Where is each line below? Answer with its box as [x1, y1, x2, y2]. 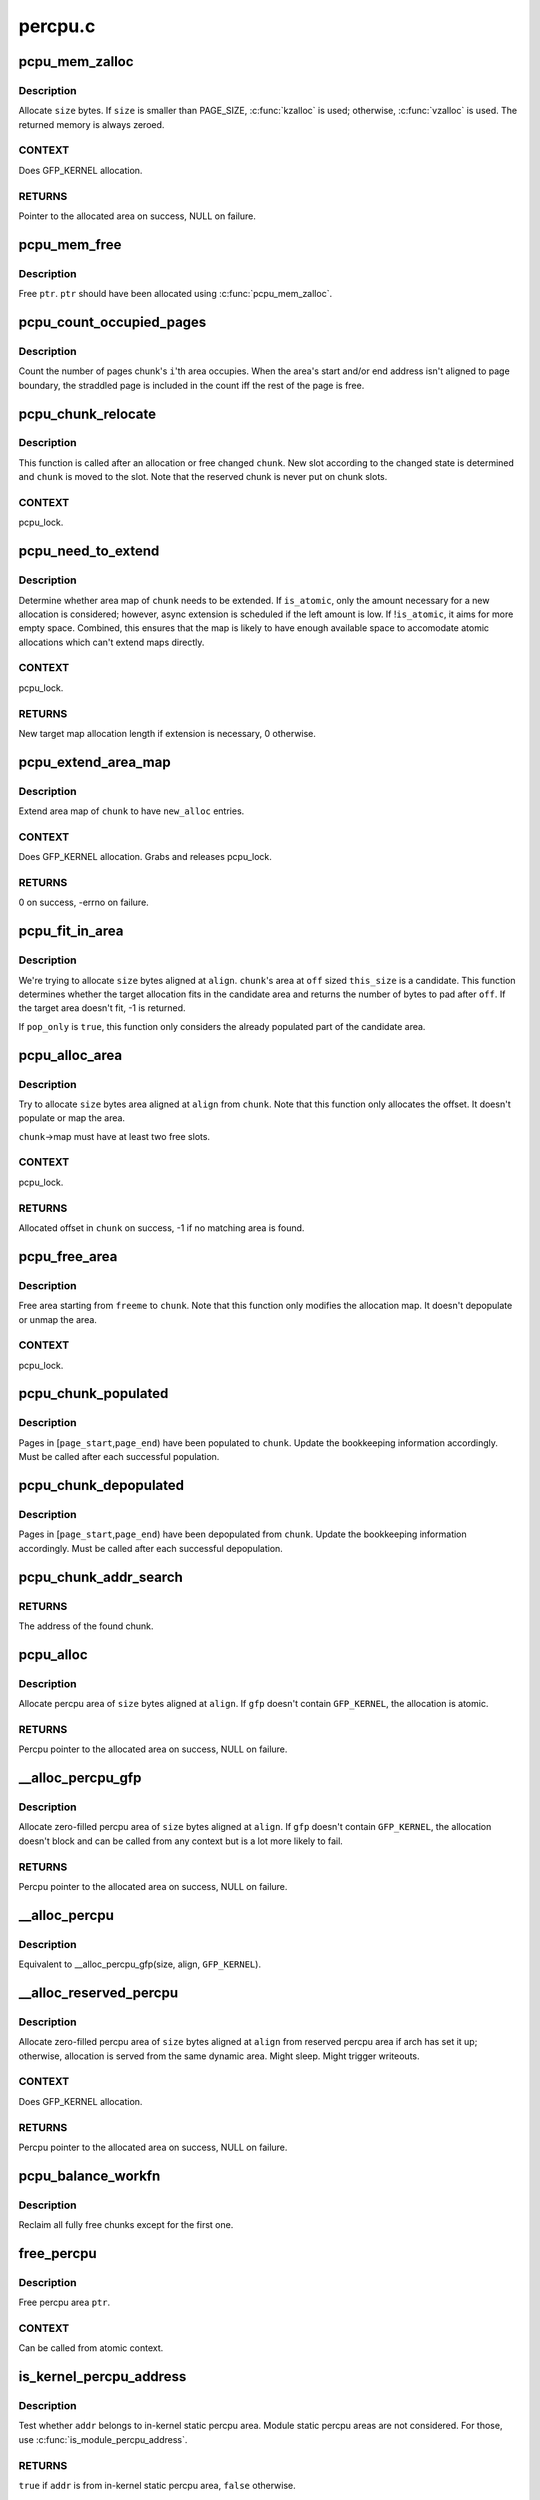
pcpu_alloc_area [18, 1046, 123, 1064]
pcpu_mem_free [18, 236, 122, 253]
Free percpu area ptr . [18, 2296, 111, 2309]
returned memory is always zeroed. [18, 118, 165, 130]
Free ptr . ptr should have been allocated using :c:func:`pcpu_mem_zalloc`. [18, 288, 333, 300]
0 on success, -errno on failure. [18, 896, 149, 909]
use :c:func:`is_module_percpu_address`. [18, 2433, 188, 2445]
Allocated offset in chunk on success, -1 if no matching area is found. [18, 1221, 305, 1234]
